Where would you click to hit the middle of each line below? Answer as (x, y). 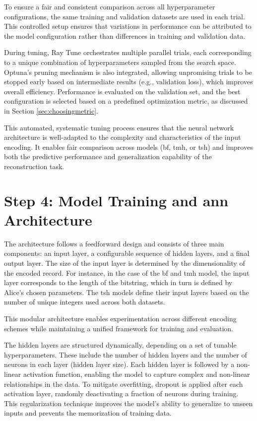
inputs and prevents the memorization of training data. (88, 413)
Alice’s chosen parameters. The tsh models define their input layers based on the (127, 292)
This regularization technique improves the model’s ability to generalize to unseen (128, 403)
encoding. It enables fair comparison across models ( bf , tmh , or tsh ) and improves (128, 147)
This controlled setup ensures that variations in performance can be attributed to (128, 26)
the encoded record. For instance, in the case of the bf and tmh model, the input (127, 272)
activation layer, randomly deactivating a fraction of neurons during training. (121, 393)
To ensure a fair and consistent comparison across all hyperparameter (110, 6)
